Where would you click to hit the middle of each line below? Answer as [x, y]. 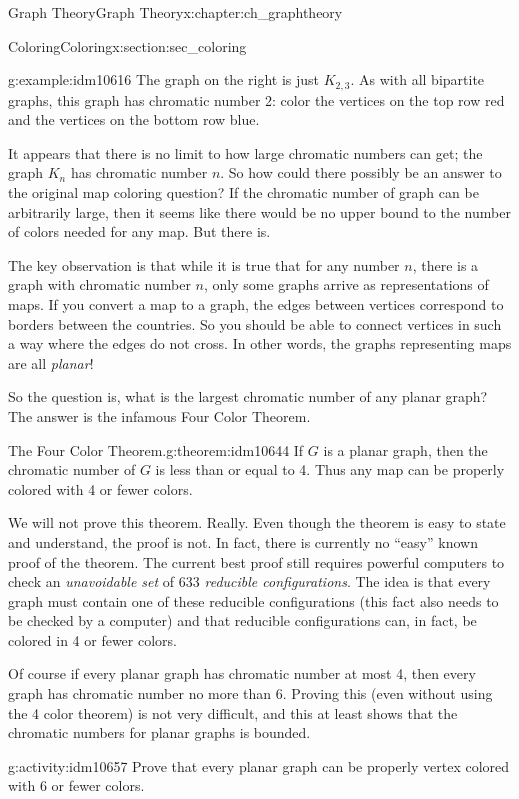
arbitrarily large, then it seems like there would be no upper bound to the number [259, 211]
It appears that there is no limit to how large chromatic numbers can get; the [245, 152]
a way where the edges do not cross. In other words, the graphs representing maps [260, 343]
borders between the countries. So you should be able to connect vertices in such [255, 323]
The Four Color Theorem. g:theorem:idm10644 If [156, 449]
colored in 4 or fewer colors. [92, 639]
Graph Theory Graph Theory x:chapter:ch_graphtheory [175, 12]
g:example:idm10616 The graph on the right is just [163, 79]
